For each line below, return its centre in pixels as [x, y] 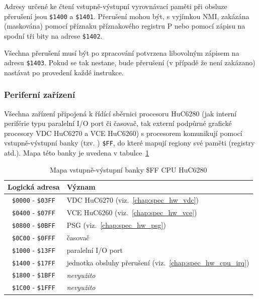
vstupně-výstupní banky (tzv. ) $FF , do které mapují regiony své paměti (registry [129, 143]
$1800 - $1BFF [34, 275]
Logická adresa [34, 187]
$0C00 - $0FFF [34, 237]
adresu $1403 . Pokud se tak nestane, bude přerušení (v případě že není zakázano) [130, 62]
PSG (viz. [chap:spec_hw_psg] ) [116, 225]
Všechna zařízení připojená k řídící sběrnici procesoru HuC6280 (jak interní [120, 113]
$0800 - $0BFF [34, 225]
